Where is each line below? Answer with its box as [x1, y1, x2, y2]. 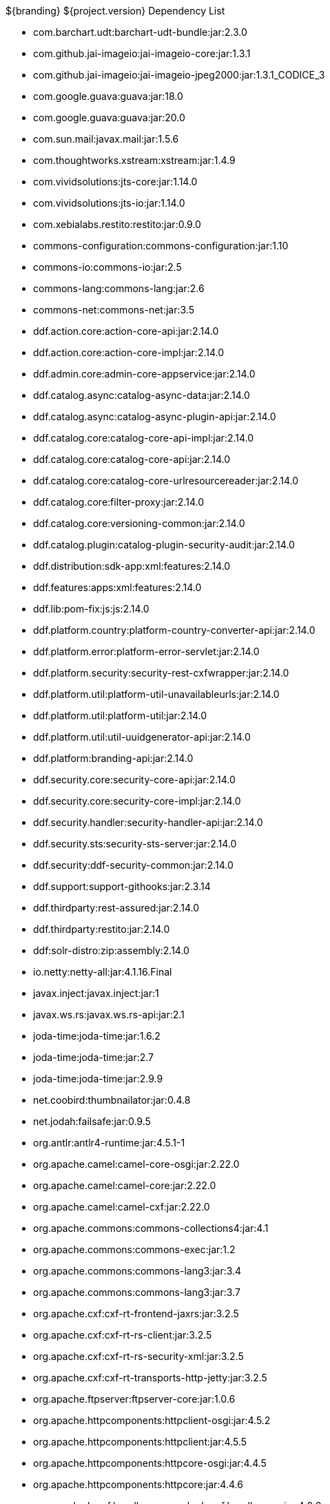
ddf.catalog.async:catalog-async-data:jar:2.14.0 [33, 389, 250, 401]
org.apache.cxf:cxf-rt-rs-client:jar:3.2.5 [33, 1329, 212, 1341]
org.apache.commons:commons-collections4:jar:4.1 [33, 1222, 269, 1234]
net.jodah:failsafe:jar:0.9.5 [33, 1115, 151, 1127]
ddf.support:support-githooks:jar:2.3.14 [33, 880, 211, 892]
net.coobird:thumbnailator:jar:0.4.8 [33, 1094, 191, 1106]
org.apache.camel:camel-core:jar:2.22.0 [33, 1179, 216, 1191]
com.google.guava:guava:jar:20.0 [33, 112, 185, 123]
